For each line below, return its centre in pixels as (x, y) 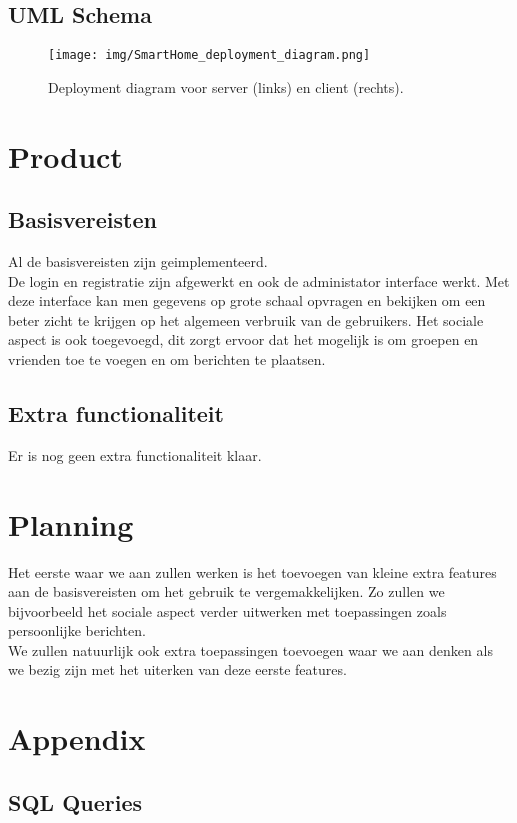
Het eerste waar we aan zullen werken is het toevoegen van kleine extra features (252, 571)
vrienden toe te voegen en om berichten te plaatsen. (167, 359)
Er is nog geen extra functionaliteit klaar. (135, 454)
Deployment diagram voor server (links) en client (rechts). (226, 86)
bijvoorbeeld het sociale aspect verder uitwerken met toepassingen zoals (227, 610)
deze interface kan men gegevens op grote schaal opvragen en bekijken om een (247, 300)
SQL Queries (75, 801)
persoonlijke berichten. (77, 630)
